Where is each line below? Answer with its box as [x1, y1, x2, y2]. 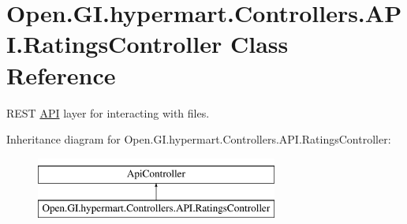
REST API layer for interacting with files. [6, 104, 210, 121]
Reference [6, 58, 116, 91]
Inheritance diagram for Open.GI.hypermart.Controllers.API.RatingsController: [6, 131, 391, 147]
